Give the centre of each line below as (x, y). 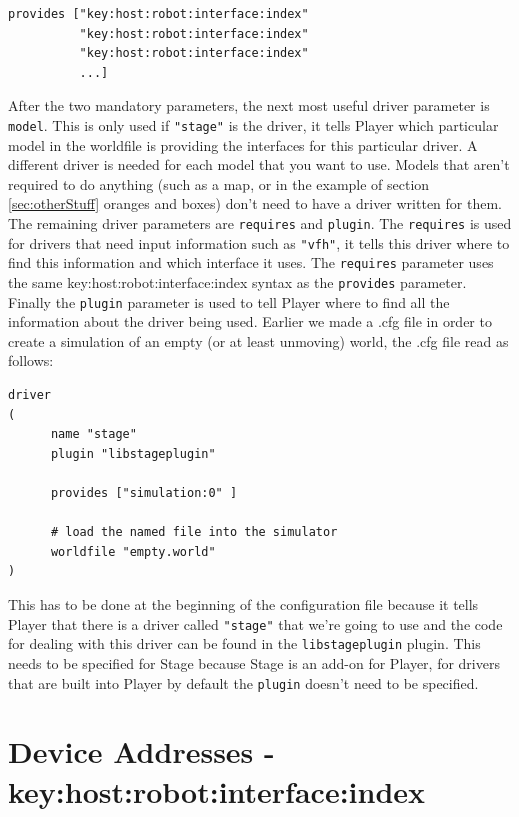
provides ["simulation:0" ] (144, 493)
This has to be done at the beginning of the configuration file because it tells (243, 604)
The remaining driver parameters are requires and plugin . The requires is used (260, 223)
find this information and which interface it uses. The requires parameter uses (251, 262)
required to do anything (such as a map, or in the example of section (219, 183)
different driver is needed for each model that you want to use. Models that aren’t (259, 164)
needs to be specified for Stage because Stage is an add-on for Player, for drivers (254, 662)
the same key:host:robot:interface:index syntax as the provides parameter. (237, 281)
